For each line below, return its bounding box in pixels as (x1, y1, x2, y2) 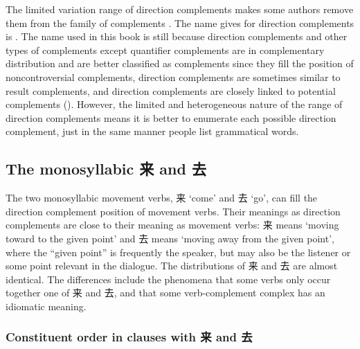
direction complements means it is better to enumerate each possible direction (6, 110, 336, 125)
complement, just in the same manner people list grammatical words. (6, 124, 299, 138)
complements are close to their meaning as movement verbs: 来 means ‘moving (6, 217, 339, 232)
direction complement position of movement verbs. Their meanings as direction (6, 204, 341, 218)
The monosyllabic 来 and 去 (6, 158, 206, 179)
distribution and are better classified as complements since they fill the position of (6, 56, 354, 71)
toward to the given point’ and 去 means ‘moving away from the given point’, (6, 231, 334, 245)
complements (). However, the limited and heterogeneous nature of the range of (6, 97, 343, 111)
